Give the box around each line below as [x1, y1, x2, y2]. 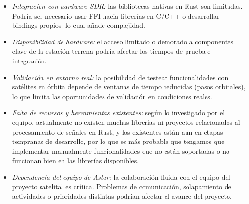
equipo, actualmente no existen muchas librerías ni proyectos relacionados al [12, 117, 240, 127]
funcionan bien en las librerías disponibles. [12, 155, 139, 165]
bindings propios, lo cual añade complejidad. [12, 20, 145, 30]
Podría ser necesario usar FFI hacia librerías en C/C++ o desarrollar [12, 10, 220, 20]
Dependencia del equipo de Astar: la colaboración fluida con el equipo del [12, 171, 230, 182]
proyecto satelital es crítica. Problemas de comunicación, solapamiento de [12, 181, 231, 191]
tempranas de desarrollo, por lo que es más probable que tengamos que [12, 136, 225, 146]
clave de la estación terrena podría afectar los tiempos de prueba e [12, 46, 211, 56]
